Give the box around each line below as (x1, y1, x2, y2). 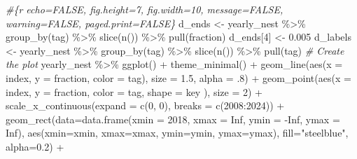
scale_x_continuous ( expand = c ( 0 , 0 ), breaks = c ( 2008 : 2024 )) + (6, 98, 285, 113)
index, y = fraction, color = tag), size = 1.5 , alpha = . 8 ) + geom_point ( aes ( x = (6, 70, 351, 85)
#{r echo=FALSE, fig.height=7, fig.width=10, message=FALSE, (6, 2, 283, 16)
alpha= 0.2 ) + (6, 139, 64, 153)
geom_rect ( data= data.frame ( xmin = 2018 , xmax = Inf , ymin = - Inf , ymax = (6, 111, 340, 126)
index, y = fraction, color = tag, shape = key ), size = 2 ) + (6, 84, 263, 99)
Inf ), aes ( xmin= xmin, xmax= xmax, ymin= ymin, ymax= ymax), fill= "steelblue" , (6, 125, 349, 140)
